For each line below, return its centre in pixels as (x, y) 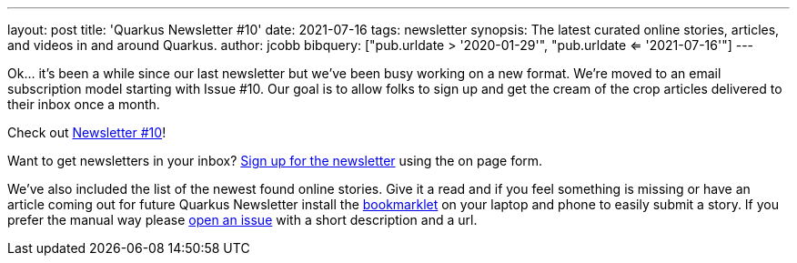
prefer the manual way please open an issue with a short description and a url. (242, 220)
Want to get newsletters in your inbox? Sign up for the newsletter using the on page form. (275, 161)
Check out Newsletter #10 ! (87, 132)
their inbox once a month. (84, 104)
